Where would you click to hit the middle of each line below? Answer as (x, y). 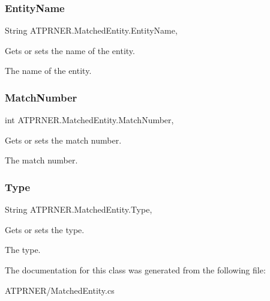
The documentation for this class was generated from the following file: (135, 270)
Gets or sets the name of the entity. (70, 50)
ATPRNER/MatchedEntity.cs (60, 290)
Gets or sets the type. (45, 229)
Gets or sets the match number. (63, 140)
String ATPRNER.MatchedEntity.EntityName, (91, 30)
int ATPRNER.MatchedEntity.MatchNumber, (89, 120)
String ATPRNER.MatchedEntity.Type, (79, 209)
